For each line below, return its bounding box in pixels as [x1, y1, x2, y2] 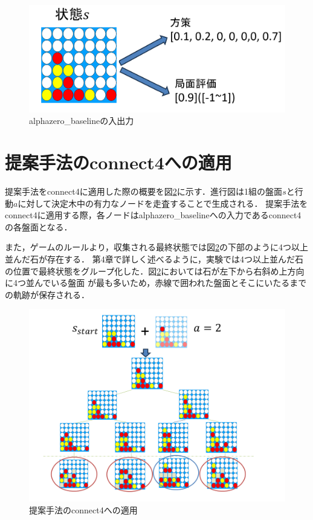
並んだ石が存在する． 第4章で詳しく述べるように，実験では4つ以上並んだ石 [5, 253, 303, 265]
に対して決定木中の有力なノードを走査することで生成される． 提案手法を [18, 197, 308, 209]
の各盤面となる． [5, 220, 73, 233]
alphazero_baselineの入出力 [29, 114, 134, 127]
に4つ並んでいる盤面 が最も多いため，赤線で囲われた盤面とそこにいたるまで [5, 276, 307, 289]
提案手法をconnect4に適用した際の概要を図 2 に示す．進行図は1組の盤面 [5, 185, 283, 198]
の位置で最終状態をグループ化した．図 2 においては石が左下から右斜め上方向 [5, 264, 305, 277]
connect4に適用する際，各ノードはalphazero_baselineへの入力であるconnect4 [5, 209, 302, 221]
